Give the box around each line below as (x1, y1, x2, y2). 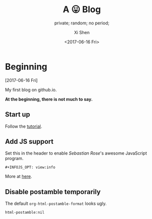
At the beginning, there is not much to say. (5, 96, 93, 102)
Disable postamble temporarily (5, 187, 101, 196)
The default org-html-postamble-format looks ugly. (5, 200, 107, 206)
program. (5, 156, 24, 161)
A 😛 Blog (62, 4, 101, 15)
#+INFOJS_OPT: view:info (5, 165, 56, 170)
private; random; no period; (54, 20, 110, 26)
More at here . (5, 174, 33, 179)
